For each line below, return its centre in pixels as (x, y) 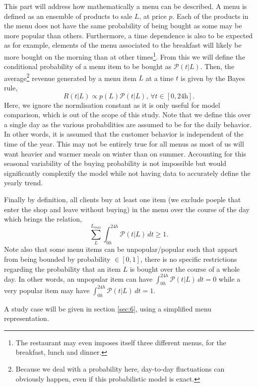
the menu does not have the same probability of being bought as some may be (123, 26)
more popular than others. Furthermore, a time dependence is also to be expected (129, 35)
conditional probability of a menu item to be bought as (88, 66)
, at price (153, 16)
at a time (160, 78)
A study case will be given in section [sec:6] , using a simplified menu (108, 308)
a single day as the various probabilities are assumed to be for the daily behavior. (128, 124)
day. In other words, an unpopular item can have (78, 278)
